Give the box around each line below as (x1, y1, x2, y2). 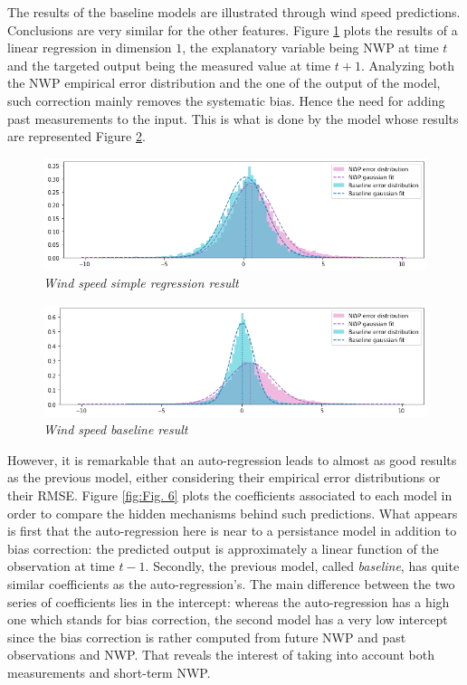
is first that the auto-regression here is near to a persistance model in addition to (7, 521, 457, 540)
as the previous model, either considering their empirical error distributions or (7, 468, 441, 487)
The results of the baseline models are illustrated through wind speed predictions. (7, 3, 461, 21)
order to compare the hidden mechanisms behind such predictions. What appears (7, 503, 458, 522)
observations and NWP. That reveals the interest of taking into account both (7, 645, 434, 664)
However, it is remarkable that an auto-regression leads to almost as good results (7, 450, 457, 469)
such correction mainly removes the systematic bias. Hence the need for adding (7, 90, 445, 109)
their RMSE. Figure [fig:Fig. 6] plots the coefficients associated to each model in (7, 486, 453, 505)
